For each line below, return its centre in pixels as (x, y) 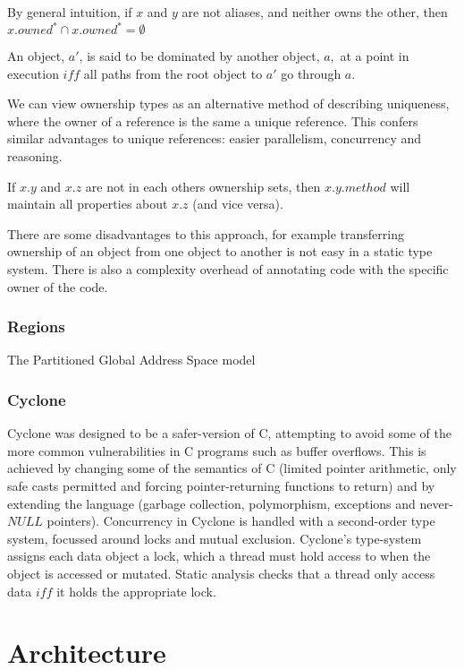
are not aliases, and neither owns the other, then (315, 12)
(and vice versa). (238, 204)
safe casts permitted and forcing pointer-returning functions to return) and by (221, 486)
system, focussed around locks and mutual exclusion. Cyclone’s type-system (215, 538)
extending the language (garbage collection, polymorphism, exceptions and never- (230, 503)
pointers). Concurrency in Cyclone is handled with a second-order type (241, 521)
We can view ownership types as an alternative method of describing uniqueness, (228, 103)
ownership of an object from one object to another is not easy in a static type (220, 251)
